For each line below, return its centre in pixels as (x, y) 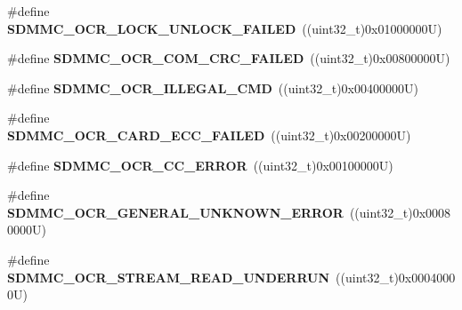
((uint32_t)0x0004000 (396, 277)
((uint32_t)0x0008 (400, 212)
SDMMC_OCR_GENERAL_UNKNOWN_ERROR (175, 212)
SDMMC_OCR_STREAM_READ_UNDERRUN (169, 277)
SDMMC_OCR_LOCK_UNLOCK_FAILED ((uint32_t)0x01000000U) (225, 28)
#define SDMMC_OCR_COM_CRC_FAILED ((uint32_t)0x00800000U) (229, 58)
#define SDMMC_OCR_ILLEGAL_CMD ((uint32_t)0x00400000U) (213, 87)
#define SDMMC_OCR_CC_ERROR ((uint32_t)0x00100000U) (200, 165)
